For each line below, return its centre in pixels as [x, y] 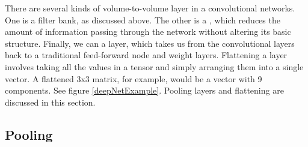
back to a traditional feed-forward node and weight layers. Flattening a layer [146, 55]
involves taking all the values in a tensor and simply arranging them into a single [154, 66]
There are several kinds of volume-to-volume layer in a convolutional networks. [150, 8]
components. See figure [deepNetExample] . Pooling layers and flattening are [144, 90]
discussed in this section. [50, 102]
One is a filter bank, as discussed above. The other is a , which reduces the [143, 19]
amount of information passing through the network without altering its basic [148, 31]
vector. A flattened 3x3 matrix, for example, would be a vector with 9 [134, 78]
